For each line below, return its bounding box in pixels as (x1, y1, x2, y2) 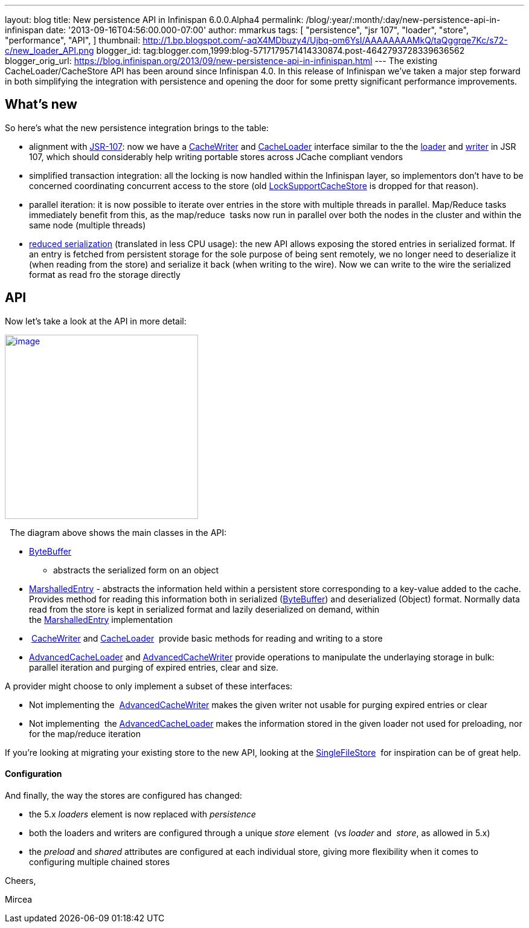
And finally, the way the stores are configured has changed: (5, 790, 242, 801)
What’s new (5, 97, 77, 112)
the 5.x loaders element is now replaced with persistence (29, 808, 256, 819)
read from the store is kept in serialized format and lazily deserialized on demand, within (29, 604, 380, 614)
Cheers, (5, 875, 36, 886)
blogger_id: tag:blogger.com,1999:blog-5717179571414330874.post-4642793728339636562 (96, 45, 465, 56)
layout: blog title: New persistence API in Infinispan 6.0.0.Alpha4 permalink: (5, 14, 304, 25)
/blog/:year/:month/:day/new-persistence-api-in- (306, 14, 501, 25)
